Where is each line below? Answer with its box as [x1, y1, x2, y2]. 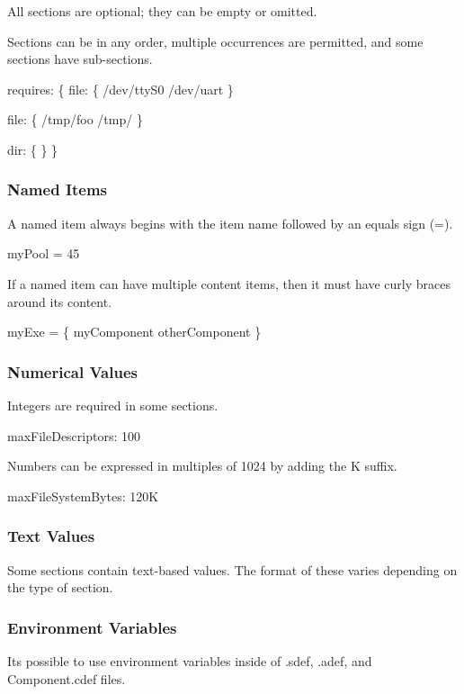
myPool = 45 [7, 244, 80, 263]
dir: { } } [7, 140, 58, 158]
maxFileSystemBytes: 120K [7, 486, 159, 505]
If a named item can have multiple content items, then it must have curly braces [7, 274, 451, 293]
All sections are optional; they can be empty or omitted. [7, 2, 317, 20]
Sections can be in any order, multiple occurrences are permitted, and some [7, 32, 424, 50]
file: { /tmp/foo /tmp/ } [7, 110, 143, 129]
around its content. [7, 292, 112, 311]
